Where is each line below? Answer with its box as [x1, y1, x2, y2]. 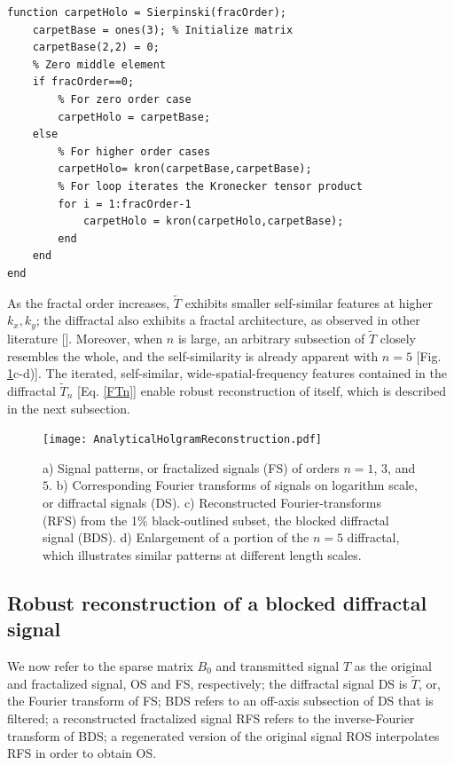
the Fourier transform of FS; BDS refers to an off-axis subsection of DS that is [7, 691, 434, 710]
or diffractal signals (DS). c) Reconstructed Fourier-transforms [43, 493, 381, 512]
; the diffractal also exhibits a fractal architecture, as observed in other [35, 311, 420, 329]
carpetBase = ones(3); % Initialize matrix [32, 23, 294, 36]
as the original [354, 656, 432, 674]
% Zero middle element [32, 58, 166, 71]
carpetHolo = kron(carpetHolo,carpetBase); [82, 215, 344, 228]
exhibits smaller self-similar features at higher [184, 293, 434, 312]
